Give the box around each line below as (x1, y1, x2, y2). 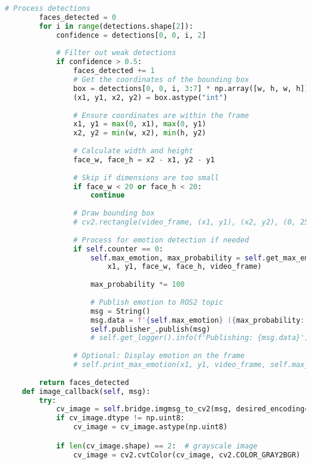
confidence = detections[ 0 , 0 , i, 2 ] (56, 31, 206, 40)
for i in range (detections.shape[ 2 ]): (39, 22, 194, 31)
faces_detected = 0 (39, 13, 117, 22)
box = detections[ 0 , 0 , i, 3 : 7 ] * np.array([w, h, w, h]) (73, 84, 309, 93)
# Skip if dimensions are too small (73, 173, 219, 182)
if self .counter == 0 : (73, 244, 163, 253)
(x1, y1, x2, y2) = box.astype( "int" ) (73, 93, 228, 102)
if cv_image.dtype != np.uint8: (56, 414, 185, 423)
